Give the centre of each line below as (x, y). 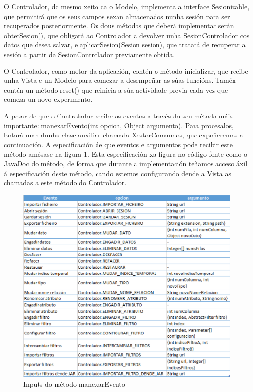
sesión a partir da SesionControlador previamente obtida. (89, 54)
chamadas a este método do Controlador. (65, 183)
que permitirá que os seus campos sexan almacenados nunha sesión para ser (117, 16)
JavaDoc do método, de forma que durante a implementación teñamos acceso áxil (126, 163)
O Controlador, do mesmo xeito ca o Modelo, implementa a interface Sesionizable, (127, 6)
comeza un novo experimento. (48, 99)
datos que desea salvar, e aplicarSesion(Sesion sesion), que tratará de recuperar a (125, 45)
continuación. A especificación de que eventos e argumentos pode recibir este (118, 144)
